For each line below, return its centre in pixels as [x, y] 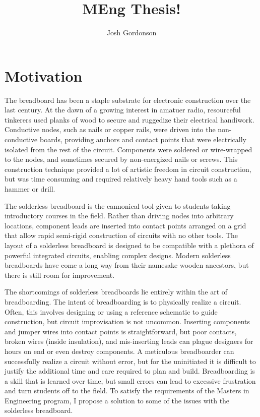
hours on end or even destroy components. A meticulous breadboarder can [119, 351]
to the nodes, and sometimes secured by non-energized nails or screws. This [121, 159]
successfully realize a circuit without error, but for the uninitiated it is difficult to [130, 361]
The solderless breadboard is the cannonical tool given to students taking [118, 205]
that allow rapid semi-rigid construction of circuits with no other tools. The [121, 235]
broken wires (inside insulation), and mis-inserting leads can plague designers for [129, 341]
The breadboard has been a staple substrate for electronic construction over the [128, 100]
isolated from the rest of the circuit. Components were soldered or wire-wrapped [128, 149]
